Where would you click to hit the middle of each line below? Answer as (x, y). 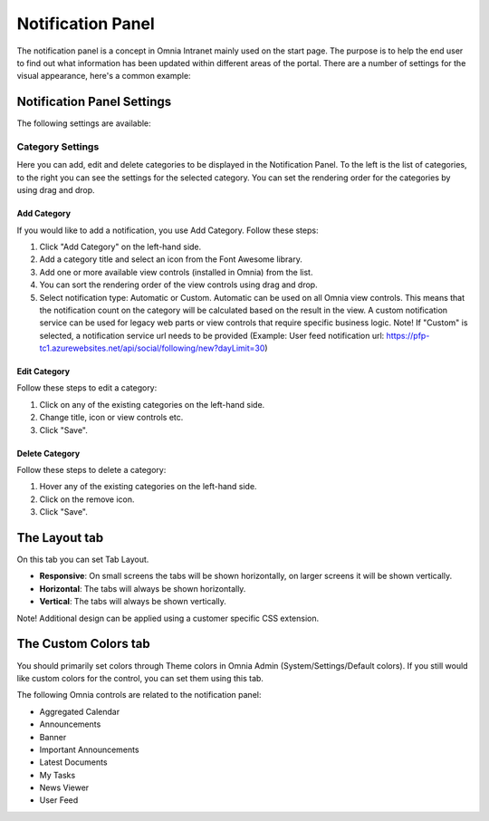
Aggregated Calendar (80, 711)
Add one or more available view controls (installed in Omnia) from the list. (176, 272)
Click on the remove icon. (87, 499)
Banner (53, 737)
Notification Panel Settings (94, 102)
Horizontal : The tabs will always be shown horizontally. (143, 588)
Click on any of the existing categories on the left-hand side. (152, 404)
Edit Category (43, 372)
